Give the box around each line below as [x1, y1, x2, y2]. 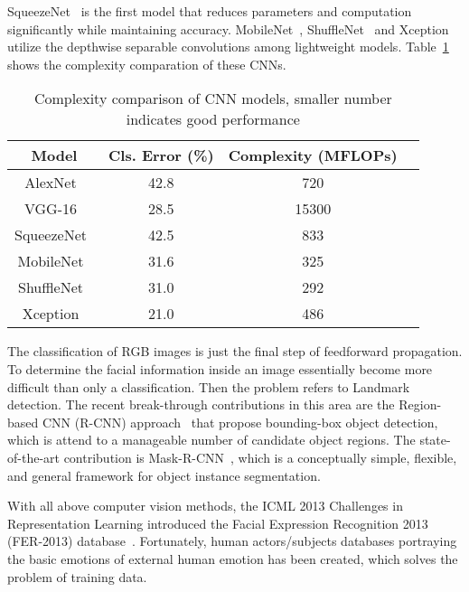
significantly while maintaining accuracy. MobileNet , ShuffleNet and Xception [7, 19, 449, 38]
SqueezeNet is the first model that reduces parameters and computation [7, 2, 412, 20]
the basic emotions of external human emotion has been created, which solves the [7, 549, 458, 568]
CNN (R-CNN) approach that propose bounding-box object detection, [42, 412, 438, 431]
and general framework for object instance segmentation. [7, 465, 321, 484]
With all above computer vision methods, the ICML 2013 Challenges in [7, 496, 403, 515]
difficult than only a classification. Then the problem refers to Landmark [7, 377, 410, 396]
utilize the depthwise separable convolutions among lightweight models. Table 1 [7, 37, 449, 56]
